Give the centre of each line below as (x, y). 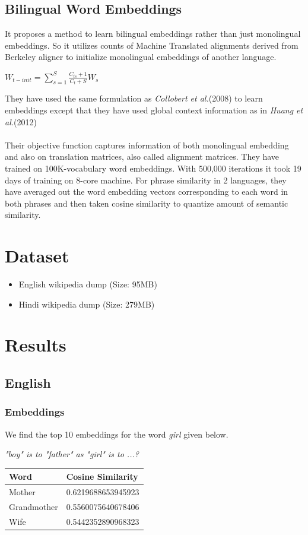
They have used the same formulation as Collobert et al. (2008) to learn (134, 98)
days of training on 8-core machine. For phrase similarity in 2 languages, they (146, 180)
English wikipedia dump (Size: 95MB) (88, 284)
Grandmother (34, 507)
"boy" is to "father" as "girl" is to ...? (72, 454)
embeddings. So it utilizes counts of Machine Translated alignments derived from (152, 45)
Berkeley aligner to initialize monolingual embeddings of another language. (141, 57)
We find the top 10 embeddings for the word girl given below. (117, 434)
